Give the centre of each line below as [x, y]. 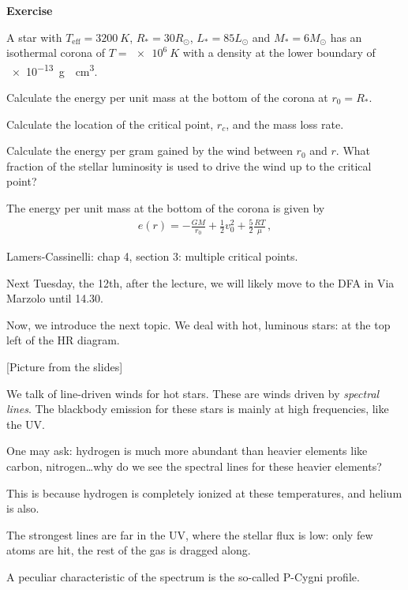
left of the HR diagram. [63, 340]
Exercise [30, 10]
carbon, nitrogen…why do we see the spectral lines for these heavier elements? [194, 466]
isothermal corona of [56, 53]
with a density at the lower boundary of [279, 53]
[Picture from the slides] [65, 366]
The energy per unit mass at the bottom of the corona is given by [166, 208]
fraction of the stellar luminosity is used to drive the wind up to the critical [189, 165]
